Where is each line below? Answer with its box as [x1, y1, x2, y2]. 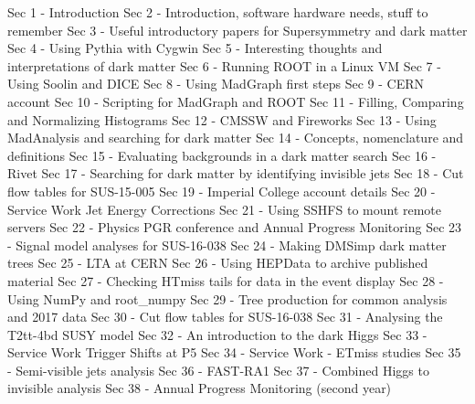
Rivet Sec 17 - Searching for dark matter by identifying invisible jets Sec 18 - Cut [7, 164, 464, 183]
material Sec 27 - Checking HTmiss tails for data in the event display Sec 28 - [7, 271, 444, 290]
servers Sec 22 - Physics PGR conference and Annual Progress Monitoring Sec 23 [7, 218, 462, 237]
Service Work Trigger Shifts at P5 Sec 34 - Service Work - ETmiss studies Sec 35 [7, 343, 461, 362]
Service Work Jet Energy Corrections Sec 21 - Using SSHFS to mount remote [7, 199, 442, 218]
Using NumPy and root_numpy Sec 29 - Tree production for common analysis [7, 289, 448, 308]
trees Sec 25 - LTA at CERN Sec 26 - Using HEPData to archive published [7, 253, 428, 272]
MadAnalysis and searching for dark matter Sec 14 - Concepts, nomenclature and [7, 128, 464, 147]
